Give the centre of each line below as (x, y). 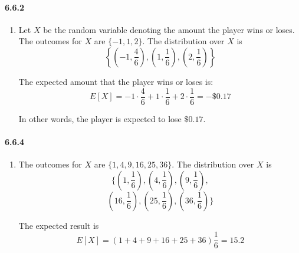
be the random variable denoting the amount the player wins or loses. (169, 29)
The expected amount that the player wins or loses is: (116, 81)
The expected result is (59, 225)
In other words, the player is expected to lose (100, 118)
